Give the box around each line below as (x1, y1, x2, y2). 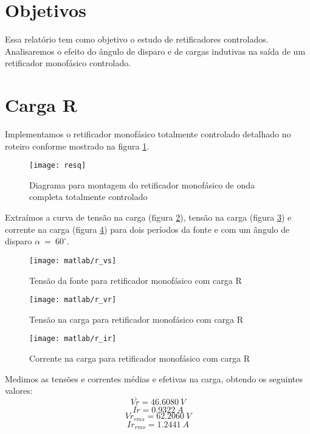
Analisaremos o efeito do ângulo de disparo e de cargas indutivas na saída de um (5, 44, 306, 57)
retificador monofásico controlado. (5, 57, 131, 69)
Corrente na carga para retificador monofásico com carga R (29, 352, 250, 364)
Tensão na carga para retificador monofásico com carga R (29, 312, 244, 325)
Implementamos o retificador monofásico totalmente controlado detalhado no (5, 128, 291, 140)
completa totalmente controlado (29, 190, 148, 203)
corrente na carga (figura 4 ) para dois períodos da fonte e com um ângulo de (5, 222, 290, 235)
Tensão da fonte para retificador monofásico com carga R (29, 274, 242, 286)
